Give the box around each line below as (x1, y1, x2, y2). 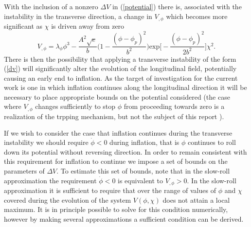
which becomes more (166, 11, 228, 21)
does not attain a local (162, 194, 230, 205)
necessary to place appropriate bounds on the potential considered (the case (4, 91, 230, 102)
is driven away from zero (51, 21, 125, 31)
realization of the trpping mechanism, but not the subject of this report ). (4, 111, 224, 121)
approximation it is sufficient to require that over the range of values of (4, 185, 216, 195)
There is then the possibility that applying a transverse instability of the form (4, 53, 236, 64)
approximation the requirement (4, 175, 97, 185)
